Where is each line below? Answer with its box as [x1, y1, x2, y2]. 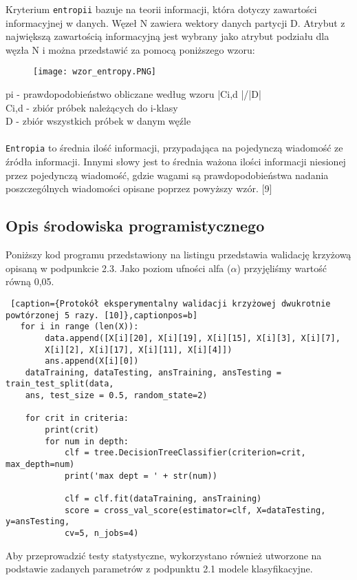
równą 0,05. [6, 274, 54, 289]
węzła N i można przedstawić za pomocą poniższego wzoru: [6, 42, 255, 56]
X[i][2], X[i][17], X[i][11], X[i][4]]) [45, 344, 232, 355]
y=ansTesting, [6, 517, 70, 527]
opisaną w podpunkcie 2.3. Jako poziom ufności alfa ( [6, 260, 231, 275]
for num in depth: [45, 436, 129, 446]
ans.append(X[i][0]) [45, 356, 139, 366]
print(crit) [45, 425, 100, 435]
